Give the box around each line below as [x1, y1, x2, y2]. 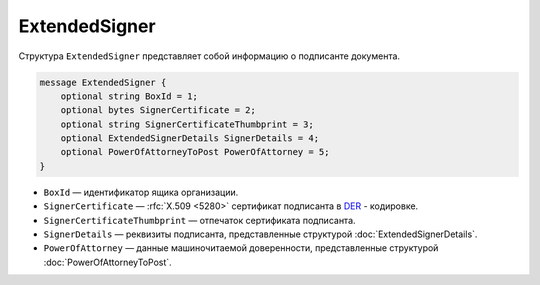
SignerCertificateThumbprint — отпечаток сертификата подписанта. [43, 214, 356, 226]
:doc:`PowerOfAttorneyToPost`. [43, 256, 172, 268]
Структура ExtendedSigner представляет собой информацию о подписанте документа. [18, 50, 400, 62]
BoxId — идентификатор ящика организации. [43, 186, 239, 198]
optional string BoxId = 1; [60, 90, 199, 102]
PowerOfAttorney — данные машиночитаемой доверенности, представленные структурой [43, 242, 439, 254]
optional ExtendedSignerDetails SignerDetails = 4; [60, 133, 320, 144]
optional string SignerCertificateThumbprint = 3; [60, 118, 314, 130]
